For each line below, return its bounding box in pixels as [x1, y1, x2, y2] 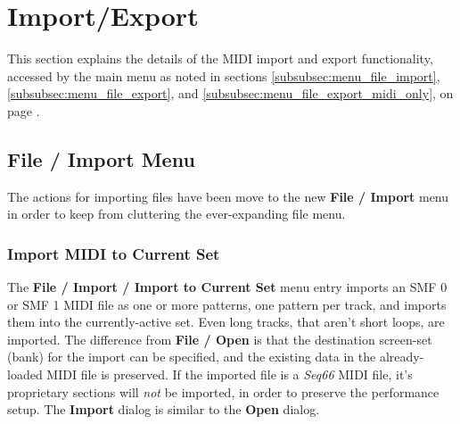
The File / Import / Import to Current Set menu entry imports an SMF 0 [7, 278, 448, 296]
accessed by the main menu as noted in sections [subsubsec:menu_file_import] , [7, 66, 440, 85]
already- [379, 347, 424, 366]
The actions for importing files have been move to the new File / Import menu [7, 187, 449, 205]
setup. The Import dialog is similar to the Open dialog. [7, 400, 320, 419]
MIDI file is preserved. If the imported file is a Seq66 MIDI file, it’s [46, 365, 413, 384]
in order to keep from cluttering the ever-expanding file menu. [7, 204, 346, 223]
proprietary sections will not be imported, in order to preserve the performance [7, 382, 439, 401]
